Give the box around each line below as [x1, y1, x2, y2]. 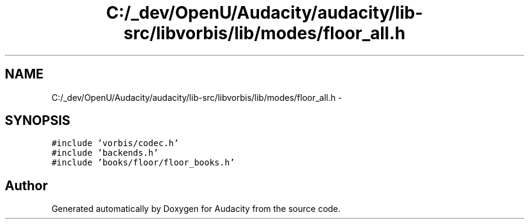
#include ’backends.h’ [51, 148, 159, 158]
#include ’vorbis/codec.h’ [51, 138, 179, 149]
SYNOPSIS [5, 113, 71, 129]
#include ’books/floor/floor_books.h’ [51, 158, 235, 168]
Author [5, 178, 48, 193]
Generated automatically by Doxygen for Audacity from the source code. [51, 203, 341, 214]
